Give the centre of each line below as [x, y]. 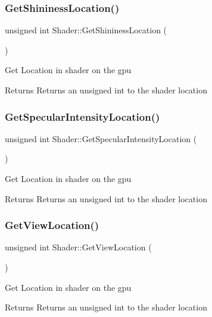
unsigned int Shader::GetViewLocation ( [78, 247]
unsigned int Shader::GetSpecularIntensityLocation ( [101, 138]
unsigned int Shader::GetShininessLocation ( [86, 30]
